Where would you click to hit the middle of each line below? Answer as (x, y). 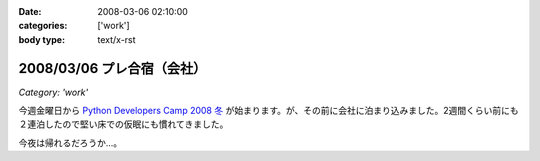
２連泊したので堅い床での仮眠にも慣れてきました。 (123, 124)
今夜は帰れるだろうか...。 (70, 142)
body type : (41, 39)
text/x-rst (116, 39)
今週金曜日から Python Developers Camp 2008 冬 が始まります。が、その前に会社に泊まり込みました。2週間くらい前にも (268, 111)
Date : (30, 11)
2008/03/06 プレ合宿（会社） (112, 68)
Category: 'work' (53, 92)
